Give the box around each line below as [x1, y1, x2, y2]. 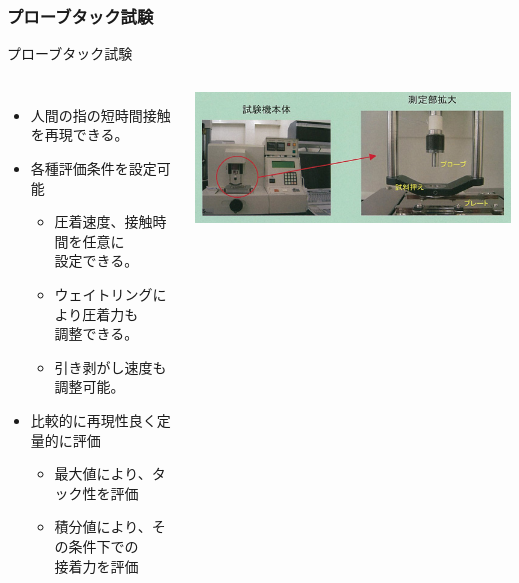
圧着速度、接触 [54, 211, 153, 232]
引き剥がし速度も [54, 356, 167, 377]
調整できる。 [54, 323, 139, 344]
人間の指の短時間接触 [30, 104, 171, 125]
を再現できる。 [30, 124, 129, 145]
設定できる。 [54, 250, 139, 271]
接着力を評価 [54, 555, 139, 576]
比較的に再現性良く [30, 409, 157, 430]
